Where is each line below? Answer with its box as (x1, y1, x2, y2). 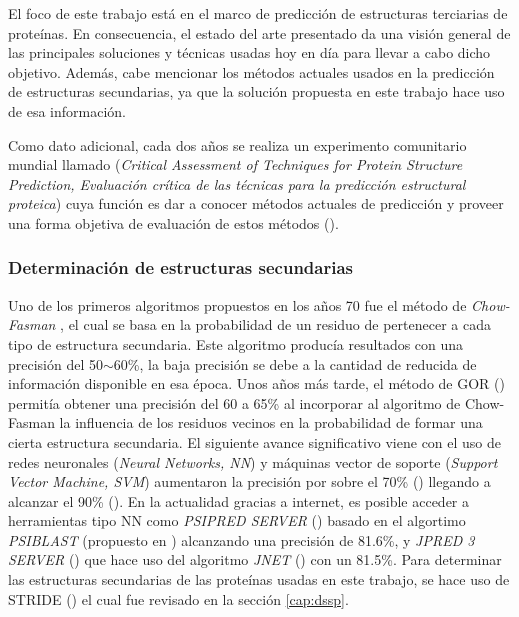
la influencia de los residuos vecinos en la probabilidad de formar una (59, 412, 483, 433)
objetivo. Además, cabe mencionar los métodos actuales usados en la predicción (8, 61, 495, 82)
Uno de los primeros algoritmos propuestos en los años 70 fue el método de (8, 294, 467, 315)
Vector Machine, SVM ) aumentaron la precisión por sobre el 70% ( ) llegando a (8, 471, 491, 492)
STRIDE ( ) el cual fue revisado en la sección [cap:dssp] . (8, 588, 349, 609)
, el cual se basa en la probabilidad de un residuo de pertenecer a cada (60, 314, 491, 335)
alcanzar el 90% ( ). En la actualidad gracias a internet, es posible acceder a (8, 490, 470, 511)
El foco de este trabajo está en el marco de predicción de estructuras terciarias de (8, 3, 508, 23)
